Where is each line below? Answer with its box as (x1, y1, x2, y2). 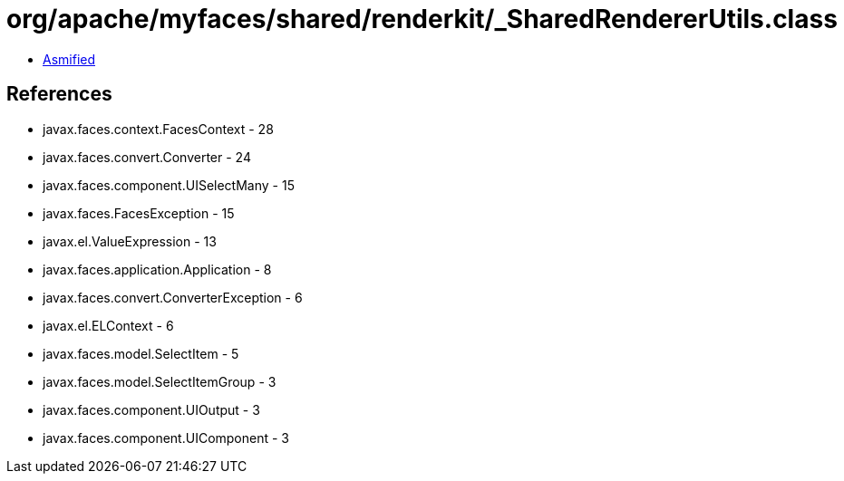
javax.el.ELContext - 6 (43, 317, 174, 333)
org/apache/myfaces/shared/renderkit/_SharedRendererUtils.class (6, 4, 838, 34)
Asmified (43, 51, 96, 67)
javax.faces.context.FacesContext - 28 (43, 120, 274, 137)
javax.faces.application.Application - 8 (43, 261, 272, 277)
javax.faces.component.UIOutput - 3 (43, 401, 260, 418)
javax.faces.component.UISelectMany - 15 (43, 177, 295, 193)
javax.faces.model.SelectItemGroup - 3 (43, 373, 276, 390)
